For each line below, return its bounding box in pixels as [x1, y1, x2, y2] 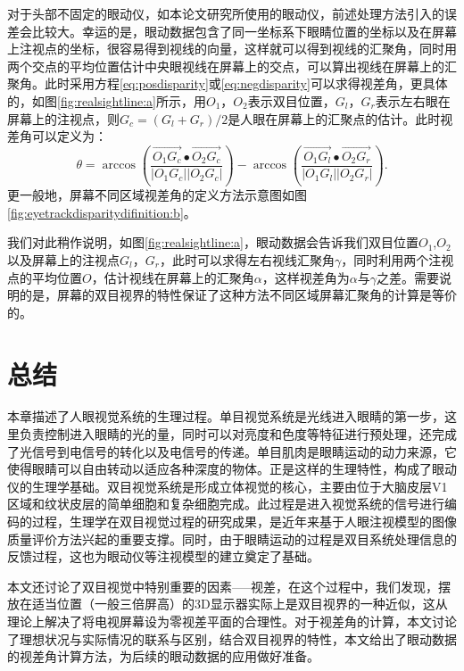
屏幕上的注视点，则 [7, 109, 120, 128]
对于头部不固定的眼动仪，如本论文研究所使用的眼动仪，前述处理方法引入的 [7, 4, 444, 22]
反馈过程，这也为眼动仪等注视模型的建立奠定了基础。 [7, 547, 319, 566]
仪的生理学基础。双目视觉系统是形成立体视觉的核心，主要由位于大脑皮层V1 [7, 476, 448, 495]
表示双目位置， [247, 91, 336, 110]
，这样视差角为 [261, 268, 350, 286]
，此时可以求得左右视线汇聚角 [159, 250, 335, 269]
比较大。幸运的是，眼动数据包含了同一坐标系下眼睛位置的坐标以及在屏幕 [31, 21, 457, 40]
